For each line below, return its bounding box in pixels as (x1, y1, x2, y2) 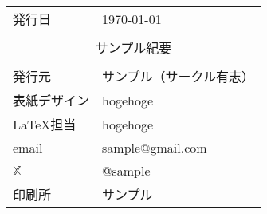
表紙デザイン (13, 91, 90, 109)
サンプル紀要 (95, 38, 172, 57)
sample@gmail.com (102, 138, 207, 157)
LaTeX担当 (13, 115, 77, 133)
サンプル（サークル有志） (102, 67, 255, 85)
